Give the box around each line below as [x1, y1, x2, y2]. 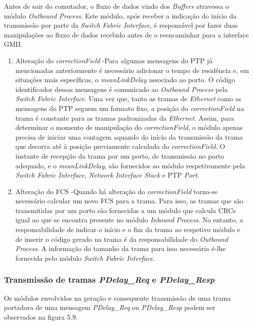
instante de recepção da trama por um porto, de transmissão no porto [15, 150, 224, 161]
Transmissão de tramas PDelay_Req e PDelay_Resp [4, 273, 215, 286]
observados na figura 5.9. [4, 311, 78, 322]
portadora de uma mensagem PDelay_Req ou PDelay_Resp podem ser [4, 302, 215, 312]
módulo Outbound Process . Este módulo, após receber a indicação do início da [4, 10, 236, 20]
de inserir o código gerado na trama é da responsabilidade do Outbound [15, 234, 228, 244]
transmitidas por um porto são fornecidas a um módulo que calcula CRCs [15, 205, 236, 215]
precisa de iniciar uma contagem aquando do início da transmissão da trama [15, 131, 243, 142]
